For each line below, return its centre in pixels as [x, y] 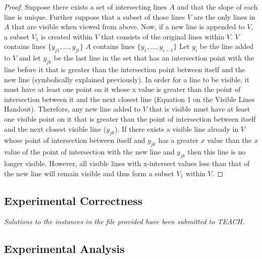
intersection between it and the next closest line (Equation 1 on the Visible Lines [129, 99]
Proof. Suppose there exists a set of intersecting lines [86, 7]
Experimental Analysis [64, 249]
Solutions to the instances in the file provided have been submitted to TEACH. [124, 221]
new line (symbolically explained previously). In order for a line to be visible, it [127, 79]
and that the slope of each [217, 7]
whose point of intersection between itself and [75, 140]
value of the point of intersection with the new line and [89, 152]
